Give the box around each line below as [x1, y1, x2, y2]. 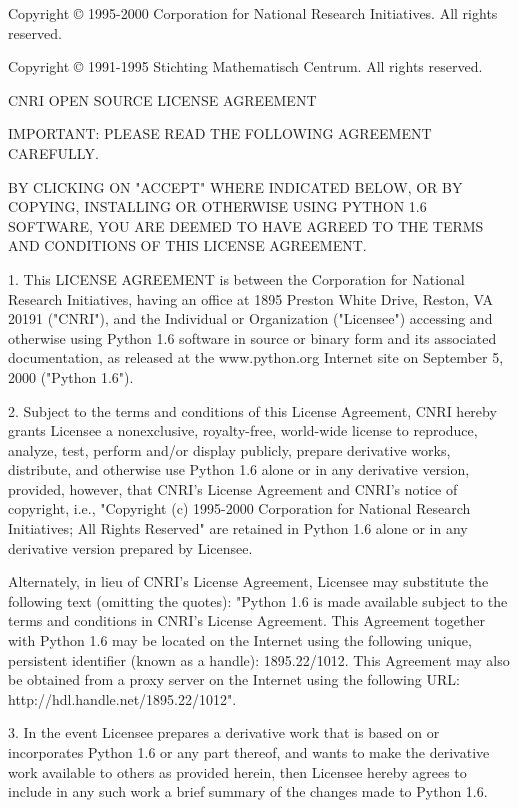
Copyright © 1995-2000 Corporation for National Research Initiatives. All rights [8, 3, 498, 23]
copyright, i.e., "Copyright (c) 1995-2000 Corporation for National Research [8, 498, 471, 519]
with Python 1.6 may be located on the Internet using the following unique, [8, 630, 472, 651]
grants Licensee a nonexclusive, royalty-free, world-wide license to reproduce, [8, 420, 478, 441]
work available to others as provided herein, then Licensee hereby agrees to [8, 761, 467, 782]
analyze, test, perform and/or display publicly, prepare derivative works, [8, 439, 451, 460]
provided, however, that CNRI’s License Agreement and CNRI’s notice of [8, 478, 458, 499]
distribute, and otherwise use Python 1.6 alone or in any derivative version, [8, 459, 470, 480]
